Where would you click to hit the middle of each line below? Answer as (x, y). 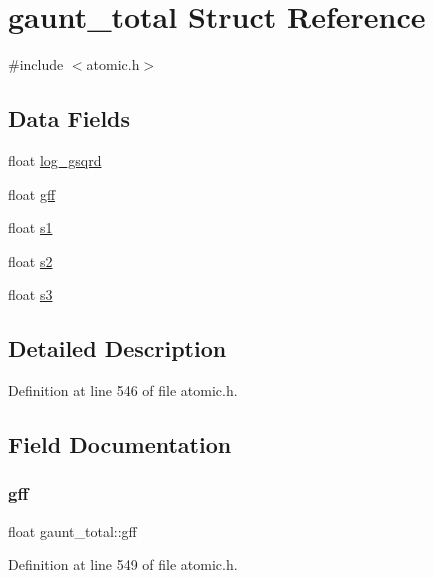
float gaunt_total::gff (72, 530)
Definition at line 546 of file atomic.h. (123, 390)
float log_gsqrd (55, 159)
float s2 (30, 260)
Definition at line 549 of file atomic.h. (123, 564)
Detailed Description (117, 348)
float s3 (30, 294)
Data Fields (69, 118)
